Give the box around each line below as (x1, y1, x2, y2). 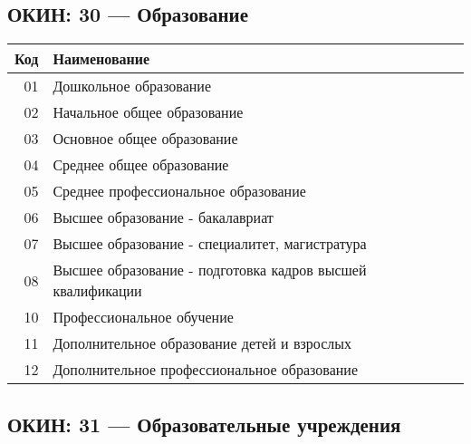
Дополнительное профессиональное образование (53, 359, 358, 381)
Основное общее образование (53, 128, 238, 150)
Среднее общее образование (53, 154, 229, 176)
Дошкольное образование (53, 75, 212, 97)
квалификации (53, 280, 142, 302)
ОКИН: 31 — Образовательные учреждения (7, 410, 401, 438)
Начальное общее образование (53, 101, 244, 123)
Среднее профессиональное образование (53, 180, 306, 202)
